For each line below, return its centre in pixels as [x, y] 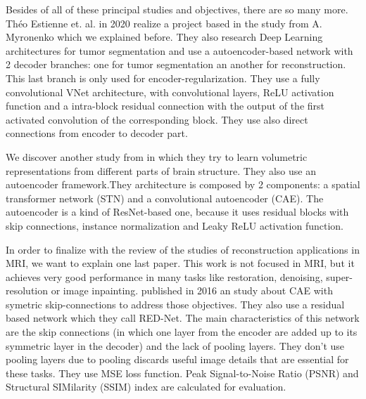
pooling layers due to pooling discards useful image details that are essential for [177, 359]
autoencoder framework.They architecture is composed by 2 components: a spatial [183, 184]
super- [340, 276]
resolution [27, 290]
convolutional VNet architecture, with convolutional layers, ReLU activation [170, 92]
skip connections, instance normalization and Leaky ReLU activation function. [175, 225]
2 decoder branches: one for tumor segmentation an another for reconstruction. [176, 64]
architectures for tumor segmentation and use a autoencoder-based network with [179, 50]
